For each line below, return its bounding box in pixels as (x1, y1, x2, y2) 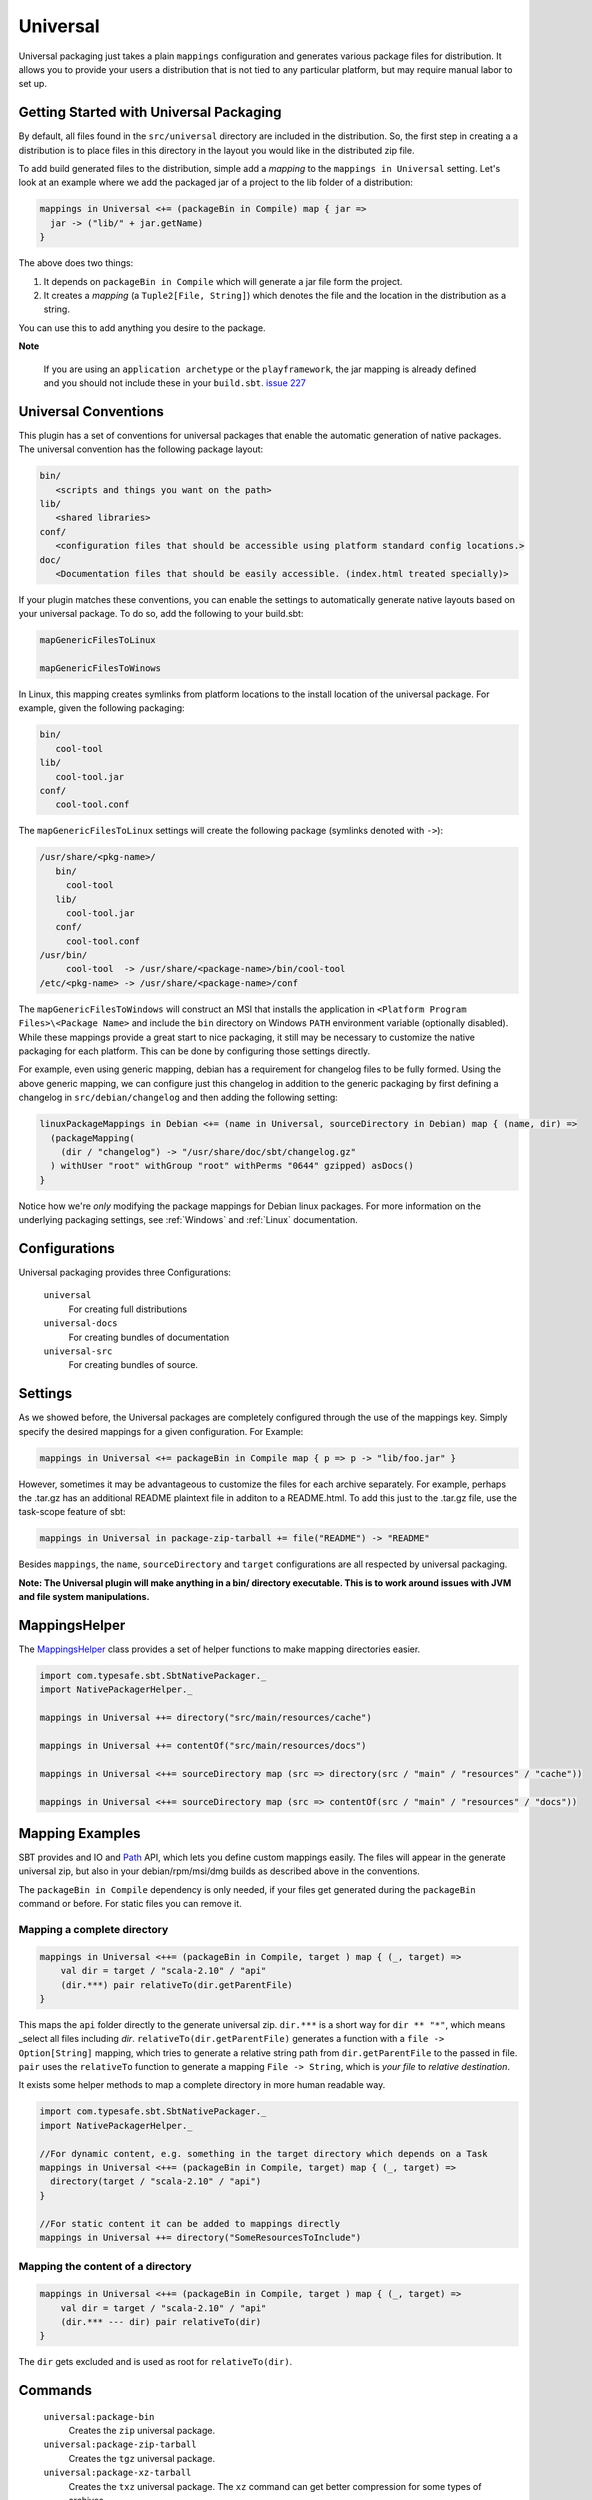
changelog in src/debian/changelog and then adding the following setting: (18, 1091, 339, 1104)
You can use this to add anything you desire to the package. (18, 321, 266, 334)
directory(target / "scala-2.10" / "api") (50, 2176, 262, 2187)
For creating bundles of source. (68, 1359, 199, 1371)
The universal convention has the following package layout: (18, 443, 264, 455)
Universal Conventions (18, 403, 165, 420)
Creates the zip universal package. (68, 2425, 216, 2437)
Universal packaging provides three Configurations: (18, 1266, 232, 1278)
